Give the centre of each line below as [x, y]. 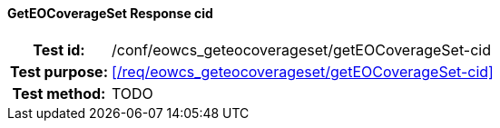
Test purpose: [59, 71]
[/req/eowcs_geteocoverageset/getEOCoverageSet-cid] [302, 71]
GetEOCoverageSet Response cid [110, 13]
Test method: [59, 93]
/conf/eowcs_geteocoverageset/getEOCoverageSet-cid [301, 49]
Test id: [59, 49]
